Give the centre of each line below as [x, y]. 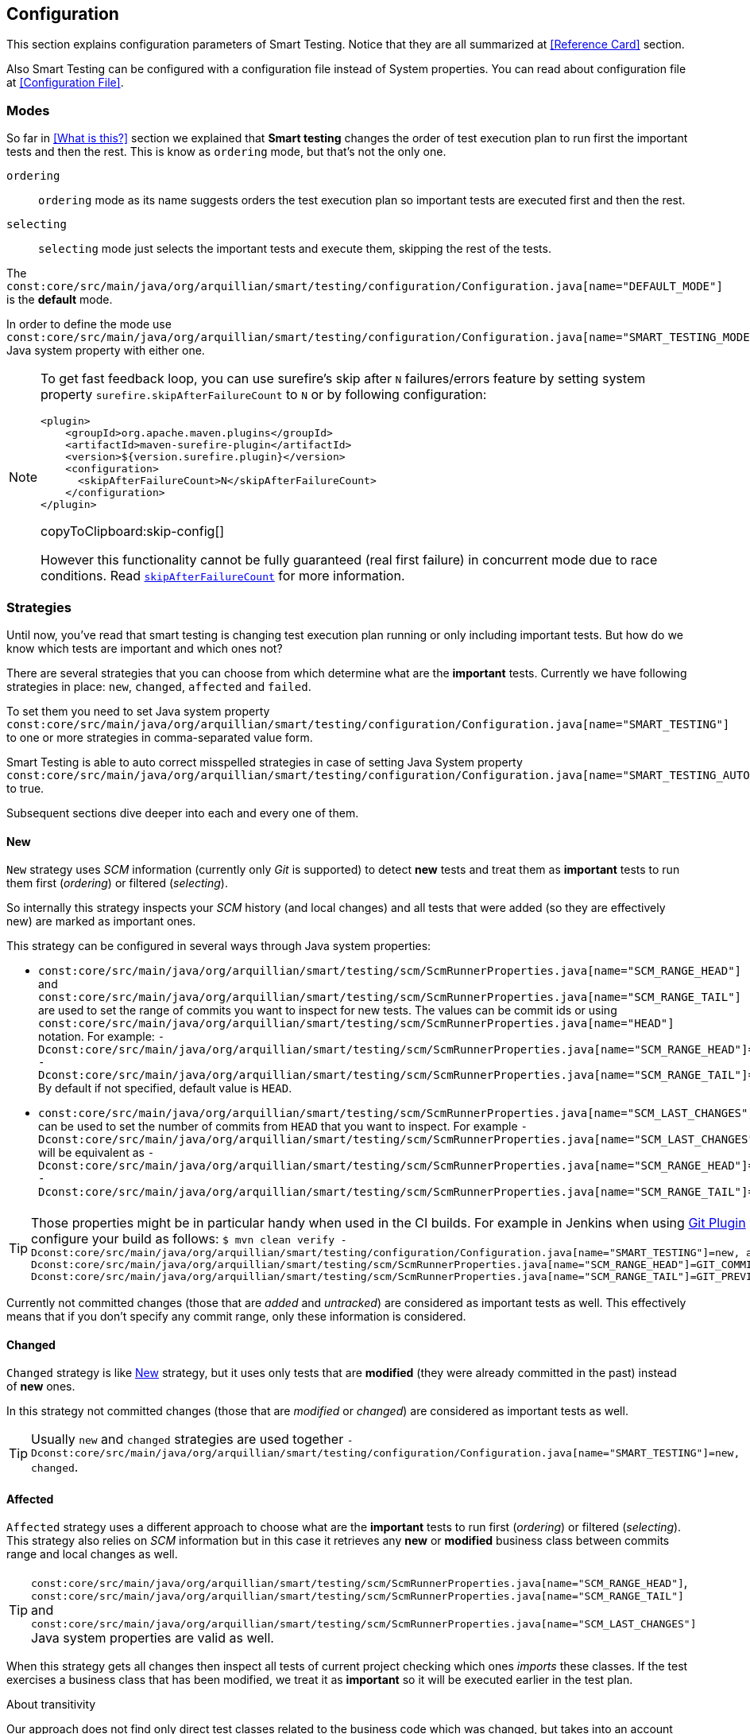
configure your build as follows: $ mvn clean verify [183, 1238]
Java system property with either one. [106, 351]
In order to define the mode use [89, 324]
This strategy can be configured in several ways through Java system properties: [219, 946]
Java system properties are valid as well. [153, 1638]
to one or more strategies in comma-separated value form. [160, 737]
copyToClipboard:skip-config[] [133, 531]
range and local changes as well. [92, 1554]
